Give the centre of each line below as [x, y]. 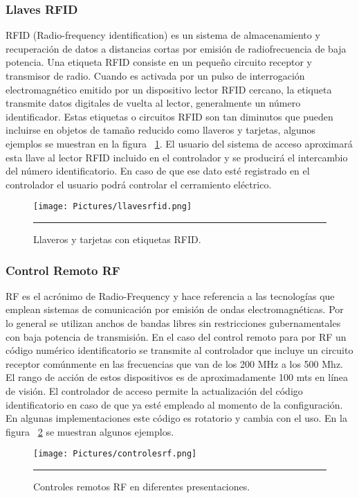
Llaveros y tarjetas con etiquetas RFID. [117, 239]
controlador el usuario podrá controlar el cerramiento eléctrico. [139, 184]
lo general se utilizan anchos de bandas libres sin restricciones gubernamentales [173, 323]
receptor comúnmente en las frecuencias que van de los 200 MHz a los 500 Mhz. [175, 363]
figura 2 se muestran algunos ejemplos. [90, 431]
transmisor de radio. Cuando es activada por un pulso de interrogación [155, 75]
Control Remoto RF [63, 270]
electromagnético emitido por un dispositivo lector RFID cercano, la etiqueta [169, 89]
